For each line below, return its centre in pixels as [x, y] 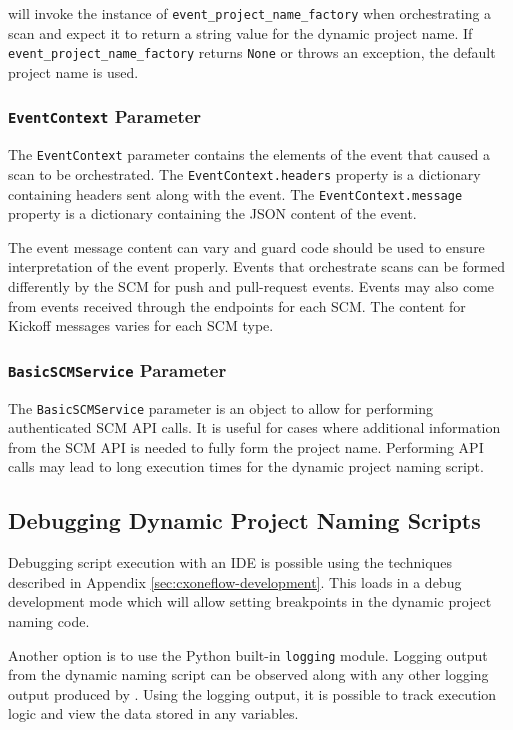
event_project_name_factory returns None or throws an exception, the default [252, 52]
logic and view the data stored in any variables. [153, 713]
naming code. [49, 621]
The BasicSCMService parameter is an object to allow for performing [221, 407]
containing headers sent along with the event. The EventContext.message [235, 193]
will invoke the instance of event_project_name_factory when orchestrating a [250, 13]
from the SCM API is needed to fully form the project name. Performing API [246, 446]
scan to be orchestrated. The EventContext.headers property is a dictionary [244, 173]
